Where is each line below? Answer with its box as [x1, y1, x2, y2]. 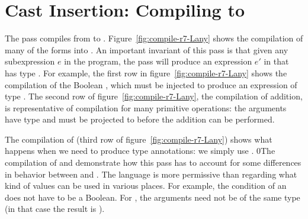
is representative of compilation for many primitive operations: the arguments [5, 101, 287, 114]
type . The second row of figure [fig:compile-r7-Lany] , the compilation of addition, [5, 90, 303, 102]
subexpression [5, 55, 55, 67]
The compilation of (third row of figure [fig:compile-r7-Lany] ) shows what [5, 133, 272, 145]
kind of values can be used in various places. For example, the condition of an [5, 179, 287, 192]
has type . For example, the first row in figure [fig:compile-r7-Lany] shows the [5, 66, 287, 79]
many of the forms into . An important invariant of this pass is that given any [5, 43, 288, 56]
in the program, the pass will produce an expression [64, 55, 252, 67]
